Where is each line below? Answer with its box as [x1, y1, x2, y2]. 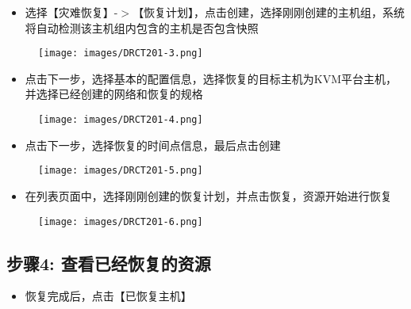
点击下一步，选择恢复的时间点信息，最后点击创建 [25, 136, 281, 153]
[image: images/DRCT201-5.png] [38, 165, 203, 177]
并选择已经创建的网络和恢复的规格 [25, 86, 203, 102]
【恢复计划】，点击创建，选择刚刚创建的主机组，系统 [133, 4, 405, 20]
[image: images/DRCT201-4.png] [38, 114, 203, 126]
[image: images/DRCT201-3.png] [38, 48, 203, 59]
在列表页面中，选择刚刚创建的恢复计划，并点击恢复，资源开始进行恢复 [25, 187, 392, 204]
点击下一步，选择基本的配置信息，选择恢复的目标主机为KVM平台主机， [25, 70, 398, 86]
